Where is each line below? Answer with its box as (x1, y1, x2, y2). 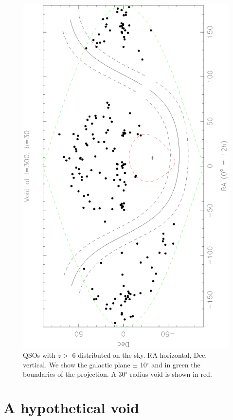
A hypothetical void (3, 398, 140, 418)
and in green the (151, 359, 200, 369)
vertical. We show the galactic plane (23, 359, 130, 369)
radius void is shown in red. (130, 369, 212, 379)
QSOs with (23, 350, 55, 360)
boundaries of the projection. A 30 (23, 369, 125, 379)
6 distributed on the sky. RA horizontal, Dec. (72, 350, 207, 360)
